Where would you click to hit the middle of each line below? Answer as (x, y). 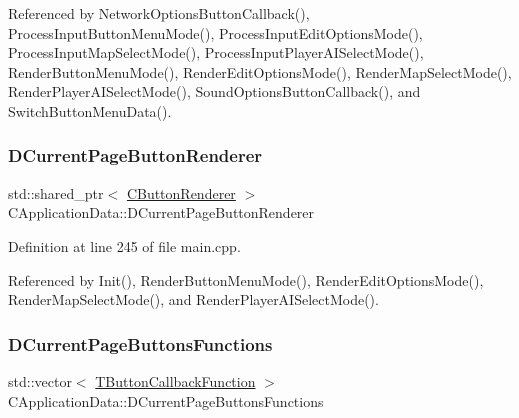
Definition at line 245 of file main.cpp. (124, 245)
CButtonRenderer (181, 192)
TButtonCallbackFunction (175, 380)
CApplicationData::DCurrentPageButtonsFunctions (166, 400)
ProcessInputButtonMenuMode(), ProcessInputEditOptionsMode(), (215, 32)
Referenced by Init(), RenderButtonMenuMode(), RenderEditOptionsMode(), (246, 279)
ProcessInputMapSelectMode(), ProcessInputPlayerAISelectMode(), (216, 52)
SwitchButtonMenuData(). (90, 110)
